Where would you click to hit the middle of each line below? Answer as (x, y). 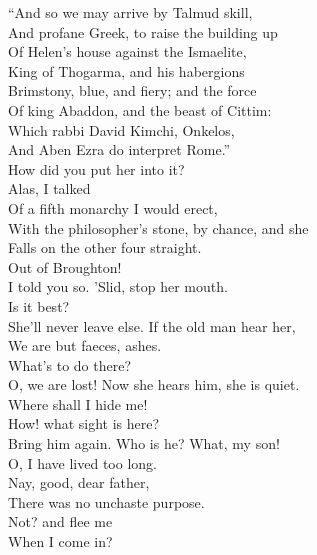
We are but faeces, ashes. (85, 345)
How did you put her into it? (96, 168)
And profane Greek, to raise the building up (143, 31)
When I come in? (60, 541)
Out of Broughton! (65, 266)
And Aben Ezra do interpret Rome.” (119, 149)
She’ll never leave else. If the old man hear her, (152, 325)
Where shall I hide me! (78, 403)
